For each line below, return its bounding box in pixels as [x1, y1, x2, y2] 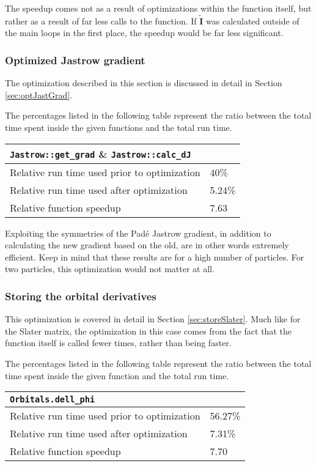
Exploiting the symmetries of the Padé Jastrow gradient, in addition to [5, 226, 271, 239]
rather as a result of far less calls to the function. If [5, 14, 197, 27]
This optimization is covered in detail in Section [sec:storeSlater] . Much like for [5, 313, 301, 325]
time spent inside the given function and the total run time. [5, 369, 229, 382]
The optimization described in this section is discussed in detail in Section [5, 76, 282, 89]
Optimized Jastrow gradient [5, 52, 145, 67]
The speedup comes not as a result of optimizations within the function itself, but [5, 2, 312, 14]
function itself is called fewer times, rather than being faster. [5, 336, 232, 349]
